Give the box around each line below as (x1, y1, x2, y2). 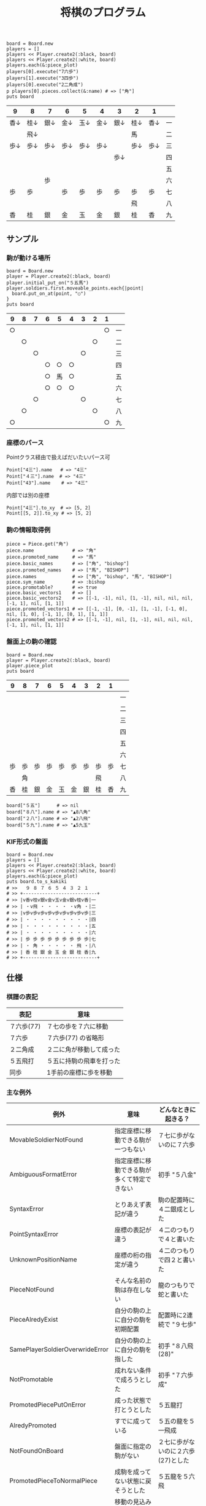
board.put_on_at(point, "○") (12, 290, 86, 297)
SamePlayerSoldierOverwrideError (9, 1345, 109, 1354)
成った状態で (114, 1396, 152, 1405)
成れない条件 (114, 1367, 152, 1375)
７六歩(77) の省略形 (47, 1033, 104, 1042)
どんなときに (158, 1105, 196, 1114)
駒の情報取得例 (6, 526, 51, 535)
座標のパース (6, 438, 44, 447)
